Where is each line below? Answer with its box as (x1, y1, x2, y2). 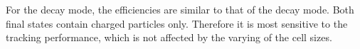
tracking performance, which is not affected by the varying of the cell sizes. (6, 30, 332, 45)
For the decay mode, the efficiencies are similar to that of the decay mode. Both (6, 2, 354, 16)
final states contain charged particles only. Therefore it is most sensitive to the (6, 16, 348, 31)
